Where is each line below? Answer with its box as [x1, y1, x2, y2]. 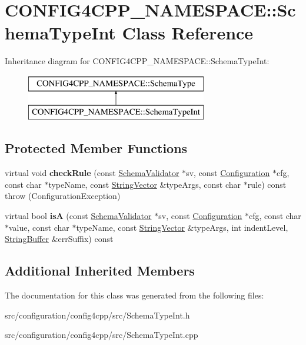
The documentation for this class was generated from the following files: [5, 289, 264, 301]
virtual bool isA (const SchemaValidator [5, 210, 152, 222]
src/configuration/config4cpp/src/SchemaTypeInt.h [5, 308, 190, 321]
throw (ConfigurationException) [5, 190, 121, 202]
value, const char [9, 221, 69, 233]
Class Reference [122, 21, 254, 45]
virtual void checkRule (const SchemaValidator [5, 167, 179, 179]
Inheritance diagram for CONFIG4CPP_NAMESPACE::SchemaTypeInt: [5, 55, 270, 67]
